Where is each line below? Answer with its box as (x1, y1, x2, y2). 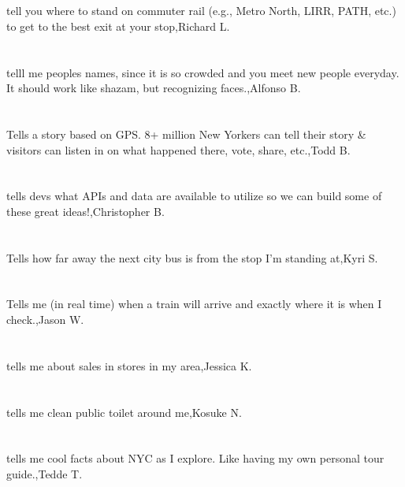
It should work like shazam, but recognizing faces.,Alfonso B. (6, 80, 301, 96)
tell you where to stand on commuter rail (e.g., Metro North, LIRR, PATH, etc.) (6, 2, 396, 19)
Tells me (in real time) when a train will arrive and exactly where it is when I (6, 296, 382, 312)
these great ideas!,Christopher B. (6, 203, 165, 219)
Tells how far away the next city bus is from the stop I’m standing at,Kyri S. (6, 249, 378, 266)
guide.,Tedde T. (6, 466, 83, 481)
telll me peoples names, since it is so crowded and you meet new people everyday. (6, 64, 399, 80)
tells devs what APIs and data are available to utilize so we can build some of (6, 188, 382, 204)
